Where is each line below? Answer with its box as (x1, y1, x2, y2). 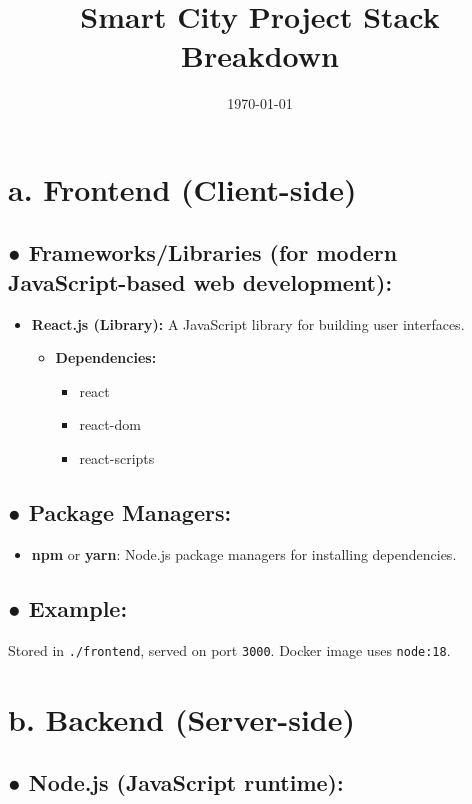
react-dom (79, 414, 141, 435)
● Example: (8, 592, 128, 623)
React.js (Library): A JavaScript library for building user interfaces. (31, 313, 465, 334)
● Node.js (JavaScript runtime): (8, 767, 344, 798)
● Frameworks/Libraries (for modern (8, 237, 398, 268)
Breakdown (181, 35, 339, 76)
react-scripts (79, 448, 155, 469)
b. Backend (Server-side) (8, 698, 355, 739)
